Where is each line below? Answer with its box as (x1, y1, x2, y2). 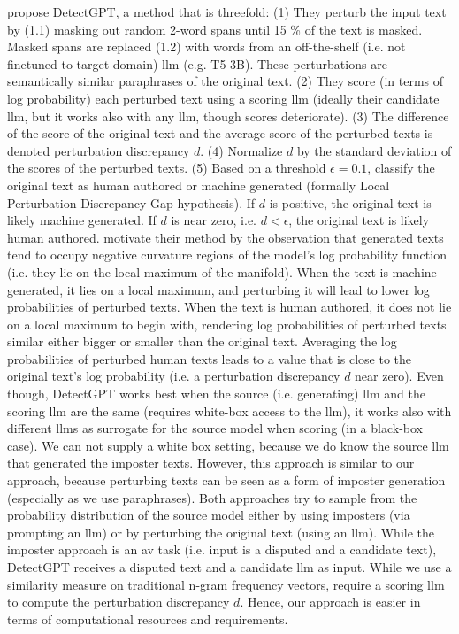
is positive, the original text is (269, 193, 432, 212)
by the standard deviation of (296, 141, 452, 159)
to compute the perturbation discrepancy (7, 592, 230, 611)
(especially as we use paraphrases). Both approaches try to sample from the (7, 488, 417, 506)
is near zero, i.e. (171, 211, 257, 229)
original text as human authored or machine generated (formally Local (7, 175, 390, 194)
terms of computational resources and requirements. (7, 609, 288, 628)
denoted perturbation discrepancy (7, 141, 190, 159)
